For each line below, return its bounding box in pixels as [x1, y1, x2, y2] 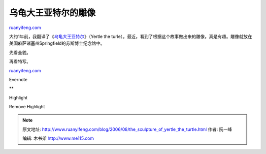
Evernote [9, 76, 28, 82]
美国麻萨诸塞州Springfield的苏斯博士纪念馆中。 [9, 40, 105, 46]
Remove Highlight [9, 104, 45, 110]
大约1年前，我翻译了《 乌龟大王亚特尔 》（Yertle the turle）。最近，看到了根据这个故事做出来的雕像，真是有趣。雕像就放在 [9, 33, 252, 39]
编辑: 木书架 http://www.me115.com [22, 135, 94, 141]
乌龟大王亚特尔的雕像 [9, 7, 96, 18]
